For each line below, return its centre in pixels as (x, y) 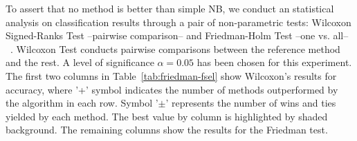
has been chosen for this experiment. (274, 62)
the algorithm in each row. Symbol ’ (82, 103)
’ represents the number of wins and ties (251, 103)
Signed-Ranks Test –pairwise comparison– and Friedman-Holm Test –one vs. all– (177, 35)
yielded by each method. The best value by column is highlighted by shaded (167, 116)
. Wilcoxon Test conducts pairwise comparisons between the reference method (175, 48)
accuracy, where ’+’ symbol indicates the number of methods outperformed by (172, 89)
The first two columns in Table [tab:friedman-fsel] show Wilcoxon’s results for (171, 75)
